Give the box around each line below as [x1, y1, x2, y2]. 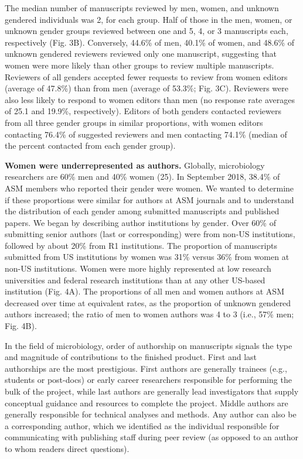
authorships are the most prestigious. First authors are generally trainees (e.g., [5, 362, 287, 374]
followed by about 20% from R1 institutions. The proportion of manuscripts [5, 239, 278, 251]
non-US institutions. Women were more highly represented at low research [5, 262, 271, 275]
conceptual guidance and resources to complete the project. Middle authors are [5, 396, 288, 409]
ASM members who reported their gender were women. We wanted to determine [5, 181, 294, 194]
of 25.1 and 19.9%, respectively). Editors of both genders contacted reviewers [5, 105, 282, 117]
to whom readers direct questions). [5, 442, 130, 454]
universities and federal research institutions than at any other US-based [5, 273, 265, 286]
